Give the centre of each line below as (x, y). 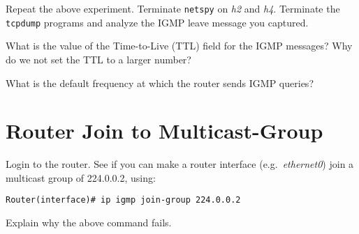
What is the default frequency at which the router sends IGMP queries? (160, 83)
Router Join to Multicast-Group (164, 131)
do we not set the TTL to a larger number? (98, 59)
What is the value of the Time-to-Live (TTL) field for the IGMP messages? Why (179, 46)
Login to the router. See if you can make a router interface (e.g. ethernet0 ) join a (180, 164)
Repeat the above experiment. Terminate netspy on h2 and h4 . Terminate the (173, 8)
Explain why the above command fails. (89, 223)
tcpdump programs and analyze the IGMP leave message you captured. (157, 22)
